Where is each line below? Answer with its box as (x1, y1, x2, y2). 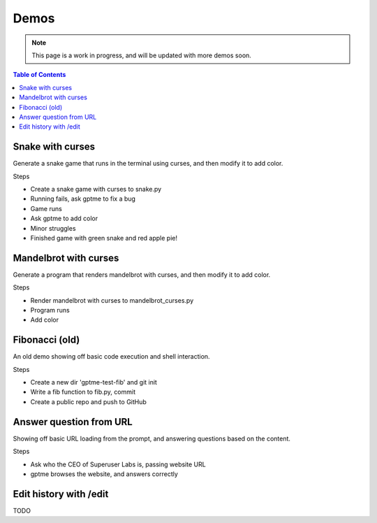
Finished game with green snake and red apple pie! (30, 234, 178, 242)
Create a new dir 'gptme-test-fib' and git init (30, 378, 157, 387)
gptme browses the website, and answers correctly (30, 469, 178, 478)
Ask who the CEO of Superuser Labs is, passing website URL (30, 460, 206, 468)
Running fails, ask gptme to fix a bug (30, 194, 136, 203)
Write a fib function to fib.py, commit (30, 388, 136, 396)
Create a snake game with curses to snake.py (30, 185, 162, 193)
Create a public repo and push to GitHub (30, 397, 147, 406)
